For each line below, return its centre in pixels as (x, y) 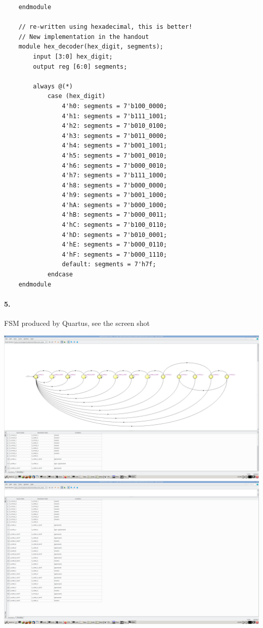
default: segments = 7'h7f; (109, 264)
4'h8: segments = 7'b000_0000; (115, 185)
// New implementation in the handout (84, 37)
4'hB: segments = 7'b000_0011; (115, 215)
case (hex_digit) (76, 96)
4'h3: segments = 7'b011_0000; (115, 136)
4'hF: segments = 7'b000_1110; (115, 254)
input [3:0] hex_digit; (73, 56)
